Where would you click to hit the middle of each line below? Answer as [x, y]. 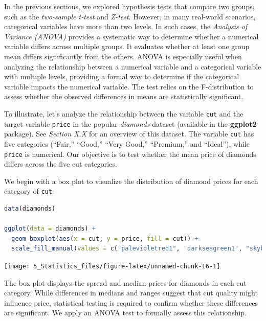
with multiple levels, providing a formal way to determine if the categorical [122, 76]
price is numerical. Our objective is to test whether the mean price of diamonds [130, 154]
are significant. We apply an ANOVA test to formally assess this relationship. [126, 313]
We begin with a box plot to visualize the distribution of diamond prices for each [131, 181]
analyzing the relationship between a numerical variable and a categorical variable [133, 66]
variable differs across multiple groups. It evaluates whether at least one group [127, 46]
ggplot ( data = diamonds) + [50, 229]
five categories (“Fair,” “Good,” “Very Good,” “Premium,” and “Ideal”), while [127, 143]
